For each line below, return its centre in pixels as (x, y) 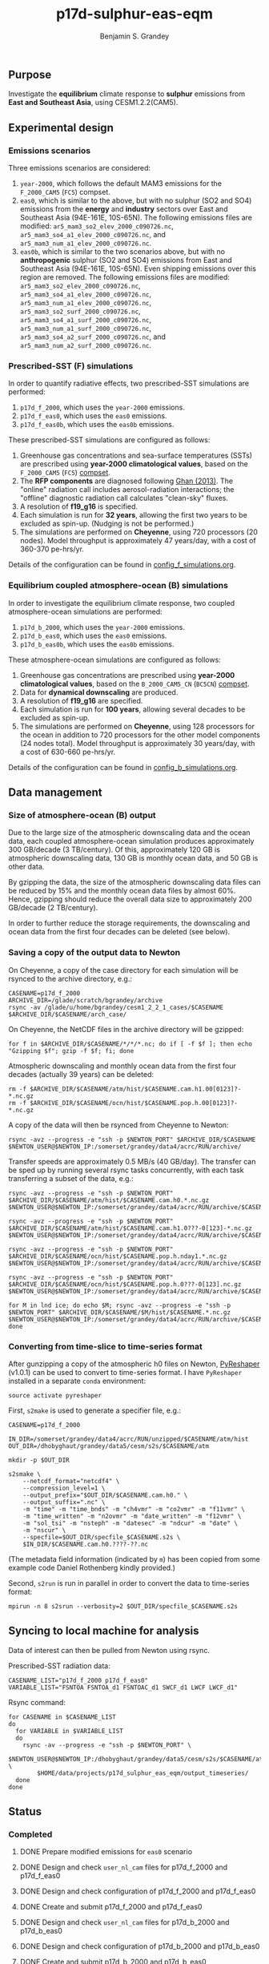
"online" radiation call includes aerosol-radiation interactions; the (127, 490)
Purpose (30, 74)
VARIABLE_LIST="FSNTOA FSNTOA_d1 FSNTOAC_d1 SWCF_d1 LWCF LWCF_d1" (123, 1688)
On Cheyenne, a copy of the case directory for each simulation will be (123, 970)
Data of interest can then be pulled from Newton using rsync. (109, 1650)
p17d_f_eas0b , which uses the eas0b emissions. (97, 425)
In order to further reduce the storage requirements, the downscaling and (129, 923)
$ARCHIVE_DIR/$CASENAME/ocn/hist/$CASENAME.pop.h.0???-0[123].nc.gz (125, 1284)
